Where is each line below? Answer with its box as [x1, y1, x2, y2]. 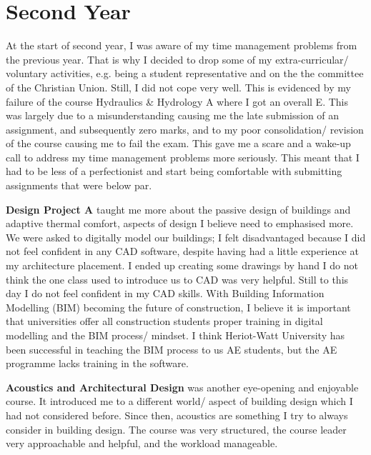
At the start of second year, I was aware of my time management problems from [6, 38, 357, 53]
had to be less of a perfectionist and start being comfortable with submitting [6, 164, 342, 179]
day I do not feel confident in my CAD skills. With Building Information [6, 286, 325, 301]
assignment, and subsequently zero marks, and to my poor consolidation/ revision [6, 121, 364, 136]
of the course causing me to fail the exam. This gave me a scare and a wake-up [6, 136, 351, 151]
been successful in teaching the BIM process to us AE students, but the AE [6, 341, 337, 356]
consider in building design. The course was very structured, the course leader [6, 421, 347, 436]
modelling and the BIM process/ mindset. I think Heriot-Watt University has [6, 328, 345, 342]
